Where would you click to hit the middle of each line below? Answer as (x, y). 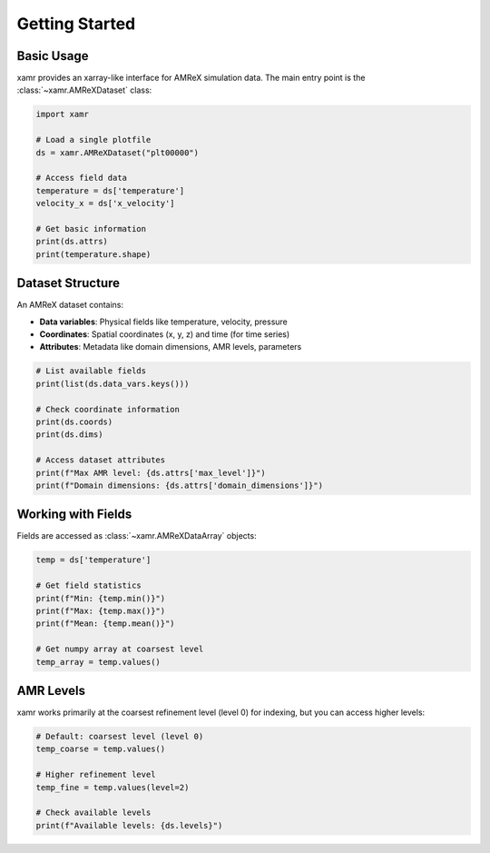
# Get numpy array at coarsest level (120, 649)
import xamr (63, 114)
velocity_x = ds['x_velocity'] (106, 203)
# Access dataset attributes (101, 460)
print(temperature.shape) (93, 254)
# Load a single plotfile (93, 140)
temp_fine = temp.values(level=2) (113, 787)
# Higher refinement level (96, 775)
